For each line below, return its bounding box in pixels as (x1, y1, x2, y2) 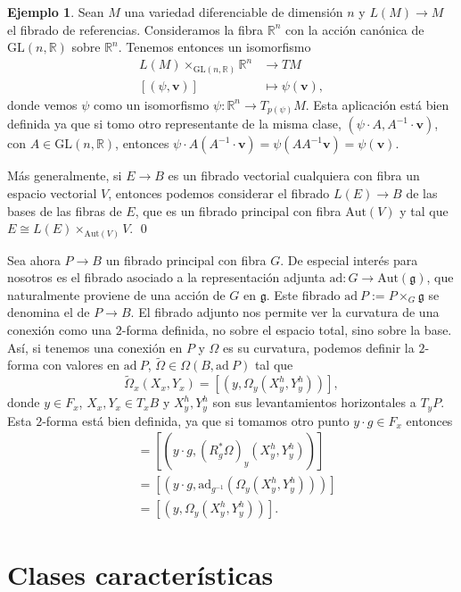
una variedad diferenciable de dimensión (124, 3, 343, 21)
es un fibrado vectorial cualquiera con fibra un (168, 166, 420, 185)
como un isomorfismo (94, 95, 210, 113)
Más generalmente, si (7, 166, 122, 185)
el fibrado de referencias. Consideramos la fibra (7, 20, 264, 38)
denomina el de (7, 303, 90, 321)
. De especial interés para (280, 250, 418, 269)
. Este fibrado (266, 285, 341, 304)
